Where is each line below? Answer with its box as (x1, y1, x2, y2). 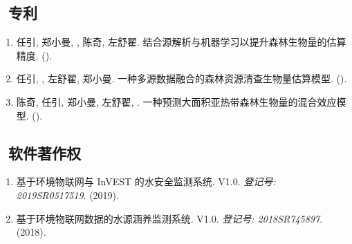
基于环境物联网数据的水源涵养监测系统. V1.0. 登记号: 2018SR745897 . (16, 211, 323, 225)
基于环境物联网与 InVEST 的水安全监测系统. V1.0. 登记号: (16, 174, 276, 189)
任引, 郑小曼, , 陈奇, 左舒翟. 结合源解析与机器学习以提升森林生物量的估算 (16, 35, 346, 49)
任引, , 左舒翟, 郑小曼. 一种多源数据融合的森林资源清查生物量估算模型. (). (16, 71, 347, 86)
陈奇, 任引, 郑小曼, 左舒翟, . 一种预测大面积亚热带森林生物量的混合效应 (16, 94, 337, 109)
